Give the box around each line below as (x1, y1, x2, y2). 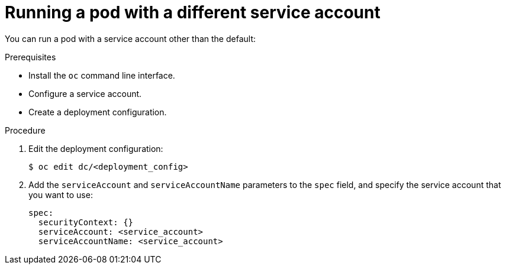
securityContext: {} (38, 217, 134, 227)
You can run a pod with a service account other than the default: (5, 33, 256, 44)
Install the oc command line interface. (28, 70, 175, 80)
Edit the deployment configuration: (28, 143, 163, 154)
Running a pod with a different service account (5, 2, 381, 22)
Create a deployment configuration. (28, 106, 167, 117)
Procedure (5, 125, 46, 135)
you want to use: (28, 189, 93, 200)
